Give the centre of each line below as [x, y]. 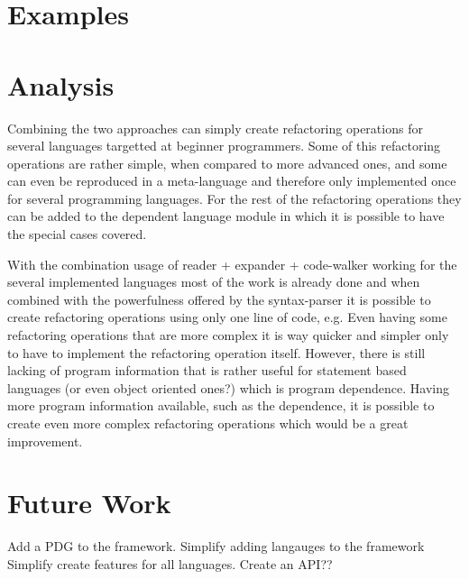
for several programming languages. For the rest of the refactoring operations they [234, 198]
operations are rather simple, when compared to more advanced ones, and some [227, 163]
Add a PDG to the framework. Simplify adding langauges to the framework [216, 546]
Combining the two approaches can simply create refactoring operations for [215, 128]
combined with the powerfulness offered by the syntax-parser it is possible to [219, 299]
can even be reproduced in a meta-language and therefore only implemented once [232, 181]
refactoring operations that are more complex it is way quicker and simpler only [228, 335]
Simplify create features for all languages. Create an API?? [170, 563]
